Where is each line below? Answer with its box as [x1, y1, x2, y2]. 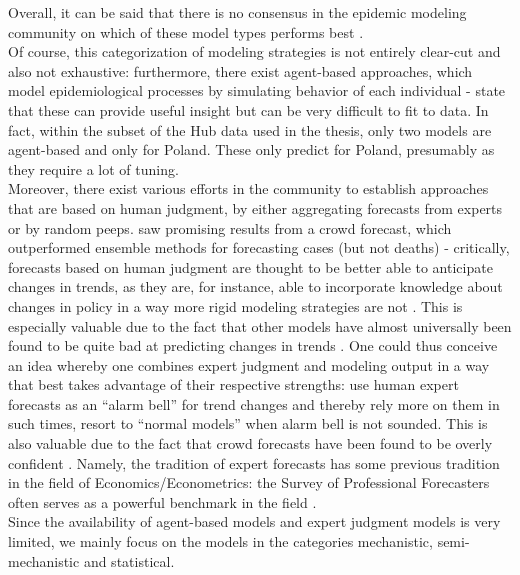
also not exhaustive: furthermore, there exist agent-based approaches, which [8, 60, 473, 81]
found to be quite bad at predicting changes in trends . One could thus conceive [8, 335, 498, 356]
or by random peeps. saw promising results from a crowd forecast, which [8, 217, 452, 238]
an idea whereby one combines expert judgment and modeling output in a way [8, 354, 490, 375]
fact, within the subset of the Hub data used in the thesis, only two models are [8, 119, 492, 140]
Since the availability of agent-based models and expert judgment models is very [8, 511, 501, 532]
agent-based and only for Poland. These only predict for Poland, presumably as [8, 139, 495, 160]
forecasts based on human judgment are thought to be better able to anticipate [8, 256, 493, 277]
